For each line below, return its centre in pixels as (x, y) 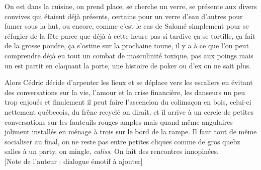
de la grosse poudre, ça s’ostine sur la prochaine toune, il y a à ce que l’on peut (127, 46)
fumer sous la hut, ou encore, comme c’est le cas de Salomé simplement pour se (127, 26)
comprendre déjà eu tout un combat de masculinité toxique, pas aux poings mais (129, 55)
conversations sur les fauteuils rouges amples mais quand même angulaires (119, 121)
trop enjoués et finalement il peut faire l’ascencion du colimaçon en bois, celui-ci (128, 102)
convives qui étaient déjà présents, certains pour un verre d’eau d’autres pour (124, 16)
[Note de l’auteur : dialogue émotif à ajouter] (74, 161)
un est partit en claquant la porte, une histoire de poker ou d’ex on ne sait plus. (128, 65)
